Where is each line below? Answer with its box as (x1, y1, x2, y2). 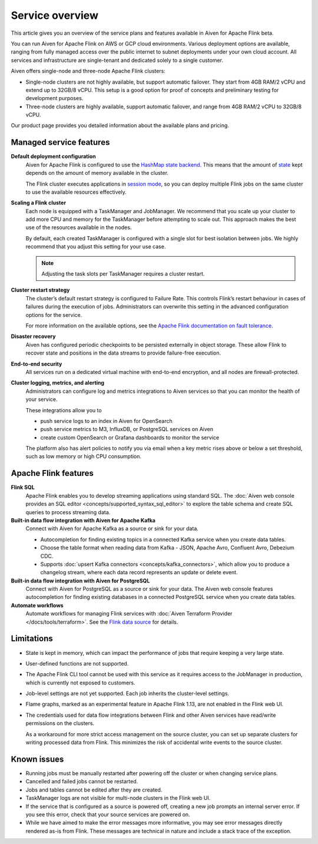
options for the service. (25, 311, 82, 318)
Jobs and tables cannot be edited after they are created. (25, 786, 163, 793)
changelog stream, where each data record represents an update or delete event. (40, 569, 238, 576)
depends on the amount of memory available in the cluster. (25, 170, 169, 177)
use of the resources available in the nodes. (25, 224, 132, 231)
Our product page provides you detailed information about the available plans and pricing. (11, 122, 230, 129)
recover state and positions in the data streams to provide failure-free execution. (25, 349, 221, 356)
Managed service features (11, 137, 110, 147)
